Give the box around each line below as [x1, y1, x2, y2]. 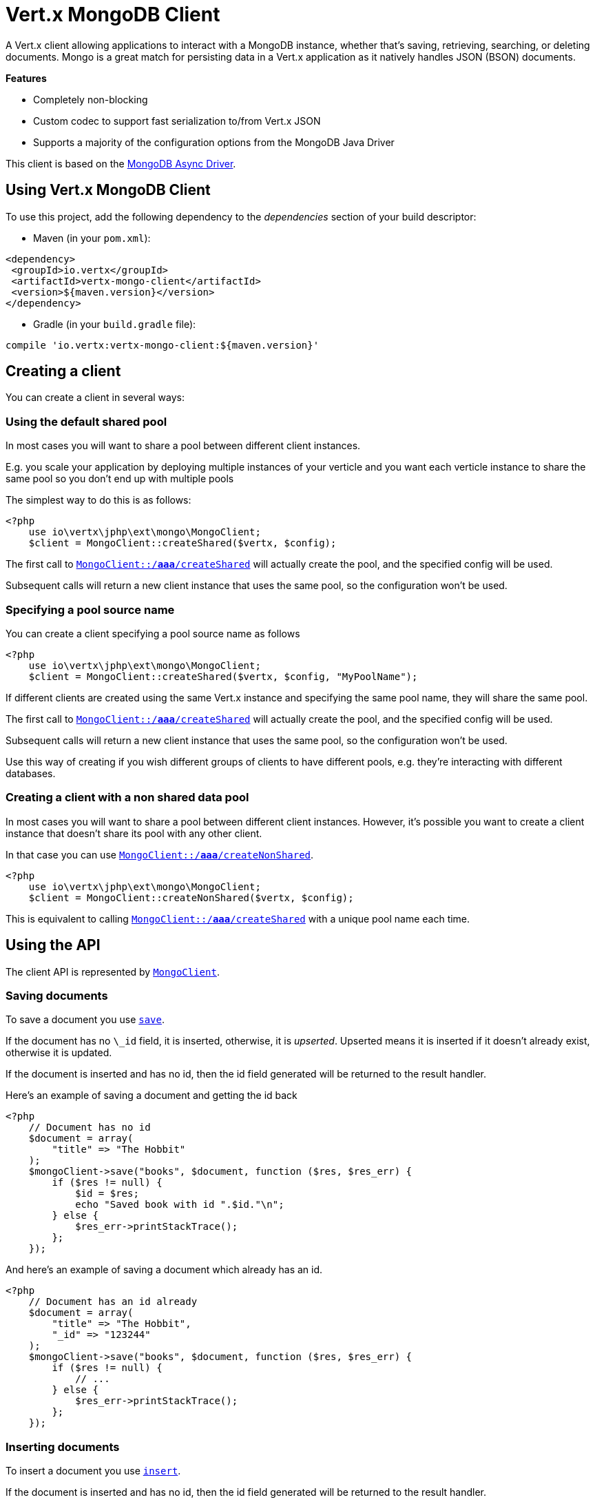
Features [6, 72, 47, 84]
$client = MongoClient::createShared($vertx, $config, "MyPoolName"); [28, 670, 418, 682]
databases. [6, 767, 56, 779]
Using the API [6, 936, 101, 954]
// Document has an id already [28, 1296, 198, 1308]
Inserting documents [6, 1439, 120, 1454]
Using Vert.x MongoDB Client [6, 181, 211, 199]
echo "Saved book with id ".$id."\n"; [75, 1199, 284, 1211]
